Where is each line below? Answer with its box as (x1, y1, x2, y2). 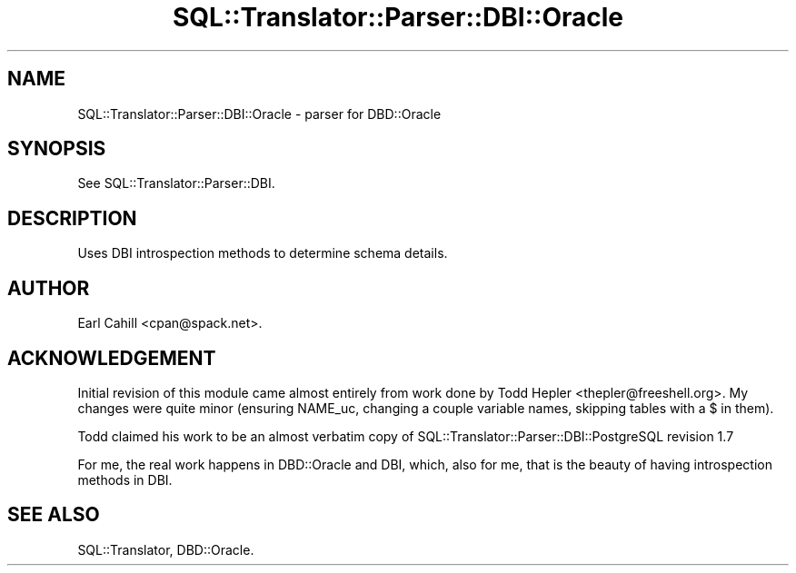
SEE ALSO (7, 503, 100, 527)
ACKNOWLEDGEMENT (7, 346, 216, 370)
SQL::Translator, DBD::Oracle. (77, 541, 254, 558)
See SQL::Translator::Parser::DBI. (77, 175, 275, 192)
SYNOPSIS (7, 137, 106, 161)
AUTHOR (7, 276, 90, 300)
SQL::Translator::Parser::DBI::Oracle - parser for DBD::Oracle (77, 105, 442, 122)
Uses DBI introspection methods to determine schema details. (77, 245, 448, 262)
